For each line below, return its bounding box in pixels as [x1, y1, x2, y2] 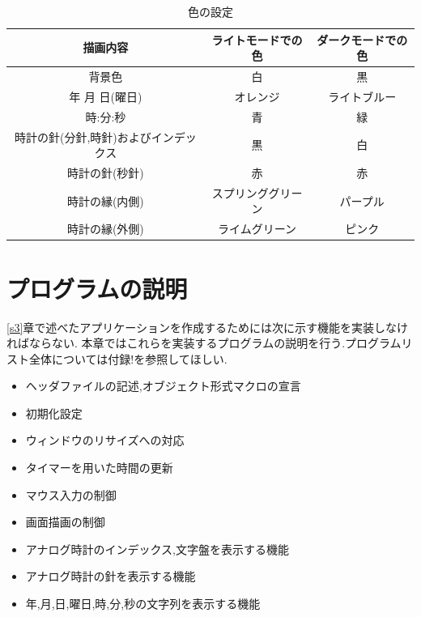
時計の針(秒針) [66, 164, 144, 181]
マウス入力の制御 [25, 486, 117, 503]
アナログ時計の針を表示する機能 [25, 568, 196, 585]
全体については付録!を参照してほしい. [28, 350, 228, 367]
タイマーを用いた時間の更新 [25, 459, 173, 476]
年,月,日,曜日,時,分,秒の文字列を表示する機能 [25, 595, 261, 612]
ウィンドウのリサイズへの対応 [25, 432, 185, 449]
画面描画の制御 [25, 513, 105, 530]
